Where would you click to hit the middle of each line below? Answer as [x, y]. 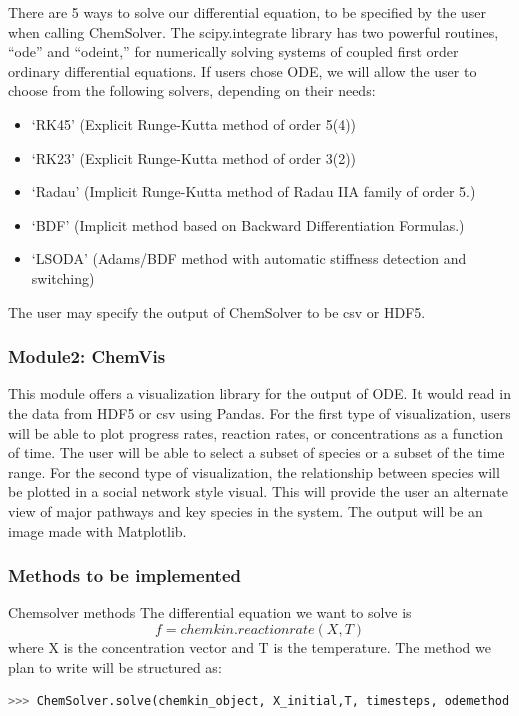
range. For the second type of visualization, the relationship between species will [254, 471]
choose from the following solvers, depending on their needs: [192, 90]
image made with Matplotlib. [97, 530]
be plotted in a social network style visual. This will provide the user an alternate [258, 491]
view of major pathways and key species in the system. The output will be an [245, 510]
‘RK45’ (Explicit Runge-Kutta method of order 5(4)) [194, 123]
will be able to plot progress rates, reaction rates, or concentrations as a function [255, 432]
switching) [63, 277]
